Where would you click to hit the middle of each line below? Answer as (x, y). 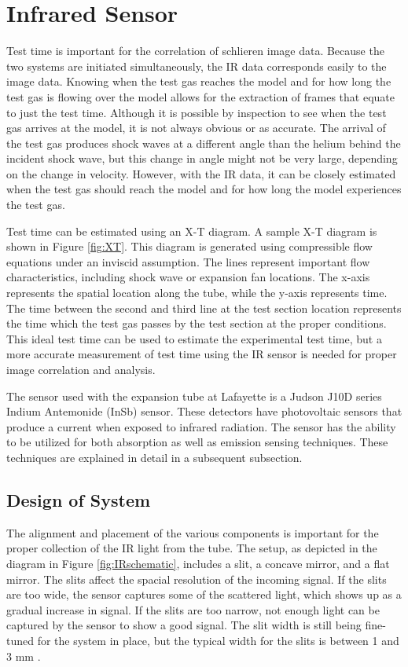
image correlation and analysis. (81, 369)
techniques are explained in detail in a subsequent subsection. (154, 457)
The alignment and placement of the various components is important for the (193, 532)
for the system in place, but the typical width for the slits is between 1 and (218, 640)
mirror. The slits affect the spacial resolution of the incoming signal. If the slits (197, 579)
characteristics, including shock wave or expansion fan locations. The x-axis (188, 277)
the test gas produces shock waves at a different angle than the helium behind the (204, 143)
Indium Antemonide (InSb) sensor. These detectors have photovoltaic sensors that (204, 411)
